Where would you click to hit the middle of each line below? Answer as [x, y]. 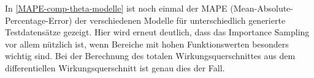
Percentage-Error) [39, 20]
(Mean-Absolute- [262, 8]
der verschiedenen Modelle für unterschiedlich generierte [180, 20]
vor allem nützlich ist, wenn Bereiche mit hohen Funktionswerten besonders [147, 44]
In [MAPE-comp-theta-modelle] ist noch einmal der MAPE [116, 8]
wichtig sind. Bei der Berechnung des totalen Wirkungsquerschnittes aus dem [150, 56]
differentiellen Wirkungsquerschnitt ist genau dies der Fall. [115, 67]
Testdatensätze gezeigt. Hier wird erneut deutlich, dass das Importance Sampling [157, 32]
